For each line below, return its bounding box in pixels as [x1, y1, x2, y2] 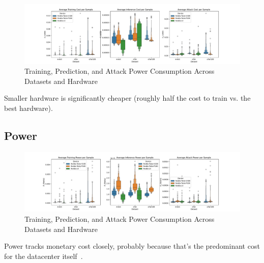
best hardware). [4, 102, 53, 113]
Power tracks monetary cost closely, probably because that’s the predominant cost [4, 241, 260, 251]
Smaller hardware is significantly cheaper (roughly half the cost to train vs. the [4, 93, 251, 103]
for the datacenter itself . [4, 250, 83, 261]
